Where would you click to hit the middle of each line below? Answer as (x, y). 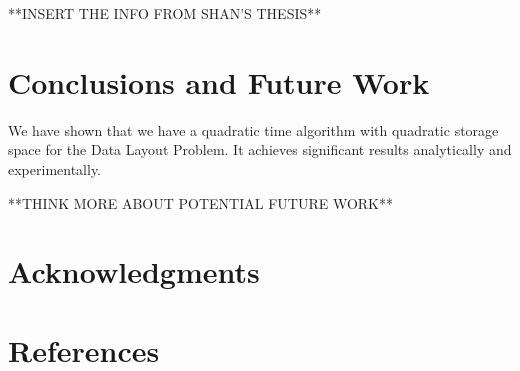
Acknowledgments (134, 271)
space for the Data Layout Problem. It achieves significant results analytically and (260, 149)
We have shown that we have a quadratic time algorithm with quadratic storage (253, 129)
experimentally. (55, 168)
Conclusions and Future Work (219, 81)
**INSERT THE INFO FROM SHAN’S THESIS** (165, 13)
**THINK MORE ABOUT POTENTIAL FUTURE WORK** (200, 202)
